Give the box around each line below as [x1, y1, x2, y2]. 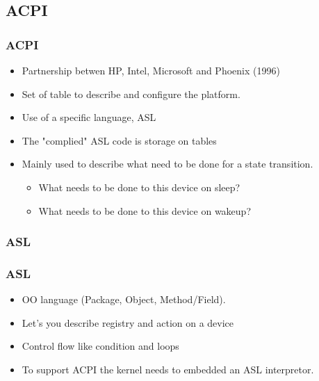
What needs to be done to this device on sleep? [38, 179, 240, 194]
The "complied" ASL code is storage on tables [22, 133, 217, 147]
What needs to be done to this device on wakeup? [38, 203, 252, 218]
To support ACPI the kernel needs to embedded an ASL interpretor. [22, 362, 314, 376]
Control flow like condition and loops [22, 339, 179, 353]
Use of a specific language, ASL [22, 110, 156, 124]
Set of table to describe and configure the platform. [22, 86, 240, 101]
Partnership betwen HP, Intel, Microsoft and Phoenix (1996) [22, 63, 280, 77]
